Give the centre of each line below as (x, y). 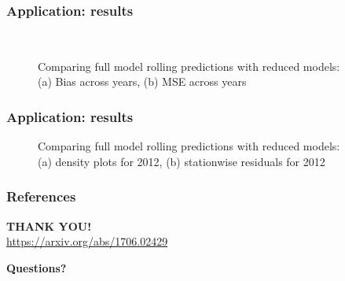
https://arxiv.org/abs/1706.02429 (87, 241)
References (41, 196)
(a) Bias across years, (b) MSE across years (142, 81)
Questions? (37, 267)
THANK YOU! (49, 226)
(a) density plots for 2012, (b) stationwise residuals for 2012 (182, 161)
